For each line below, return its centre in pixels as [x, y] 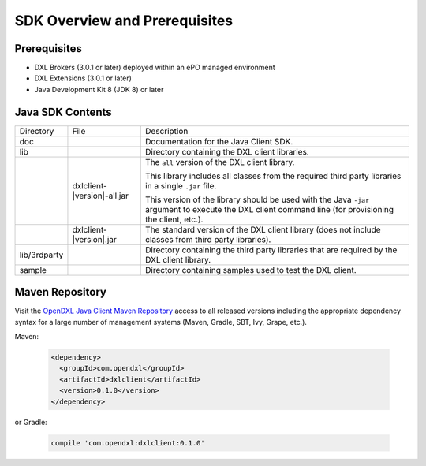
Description [166, 131]
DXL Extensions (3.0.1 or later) [83, 78]
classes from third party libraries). [208, 239]
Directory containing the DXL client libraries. [227, 151]
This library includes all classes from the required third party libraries [273, 176]
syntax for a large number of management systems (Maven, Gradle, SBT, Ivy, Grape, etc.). [161, 322]
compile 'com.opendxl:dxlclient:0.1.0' [128, 443]
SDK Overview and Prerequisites [123, 21]
